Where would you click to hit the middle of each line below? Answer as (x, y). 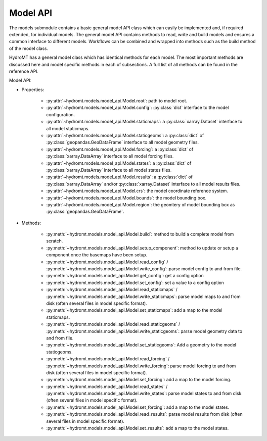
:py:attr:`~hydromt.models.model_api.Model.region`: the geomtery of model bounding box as (140, 204)
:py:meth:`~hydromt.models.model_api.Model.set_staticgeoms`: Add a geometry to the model (141, 345)
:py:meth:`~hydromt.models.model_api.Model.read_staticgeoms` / (113, 324)
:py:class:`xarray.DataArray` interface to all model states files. (109, 170)
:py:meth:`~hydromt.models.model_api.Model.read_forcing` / (108, 359)
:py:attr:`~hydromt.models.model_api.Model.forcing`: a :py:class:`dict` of (120, 149)
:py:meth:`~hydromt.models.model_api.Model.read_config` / (107, 262)
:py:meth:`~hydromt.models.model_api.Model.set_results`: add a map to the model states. (137, 428)
